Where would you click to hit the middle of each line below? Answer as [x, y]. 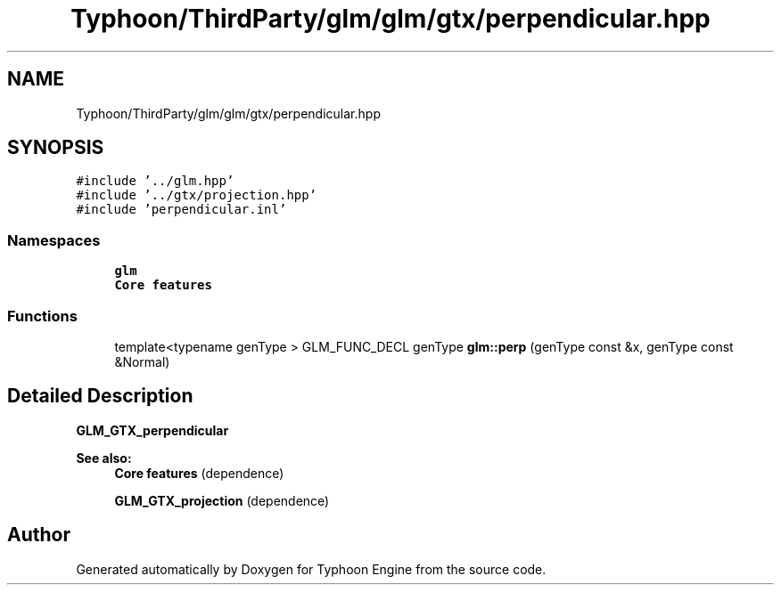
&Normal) [142, 361]
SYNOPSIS [56, 148]
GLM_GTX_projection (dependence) [222, 500]
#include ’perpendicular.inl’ [181, 210]
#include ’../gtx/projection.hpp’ [197, 195]
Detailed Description [100, 396]
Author [39, 535]
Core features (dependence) [199, 473]
